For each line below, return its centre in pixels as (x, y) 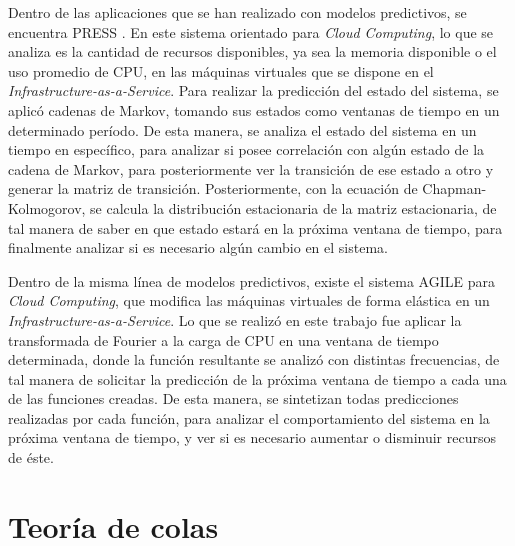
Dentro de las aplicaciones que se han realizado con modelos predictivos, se (237, 12)
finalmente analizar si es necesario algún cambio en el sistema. (198, 247)
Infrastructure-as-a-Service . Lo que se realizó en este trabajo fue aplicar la (235, 319)
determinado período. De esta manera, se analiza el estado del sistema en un (242, 129)
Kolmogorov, (47, 207)
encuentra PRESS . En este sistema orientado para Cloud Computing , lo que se (251, 31)
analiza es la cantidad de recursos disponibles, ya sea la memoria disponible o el (252, 51)
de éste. (31, 457)
